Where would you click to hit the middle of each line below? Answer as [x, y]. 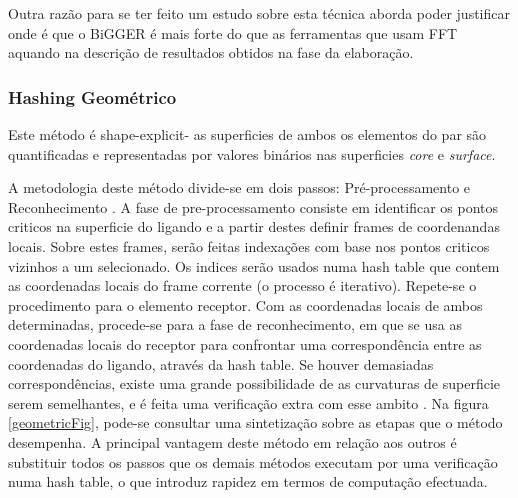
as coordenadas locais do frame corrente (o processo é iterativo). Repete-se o [242, 285]
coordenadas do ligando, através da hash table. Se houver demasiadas [221, 363]
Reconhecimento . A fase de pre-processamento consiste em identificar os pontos [253, 206]
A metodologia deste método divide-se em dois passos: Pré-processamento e [239, 187]
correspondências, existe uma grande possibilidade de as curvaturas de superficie [254, 383]
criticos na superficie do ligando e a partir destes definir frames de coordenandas [254, 226]
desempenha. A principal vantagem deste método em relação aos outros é [232, 441]
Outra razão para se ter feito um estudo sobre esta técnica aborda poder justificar [259, 13]
